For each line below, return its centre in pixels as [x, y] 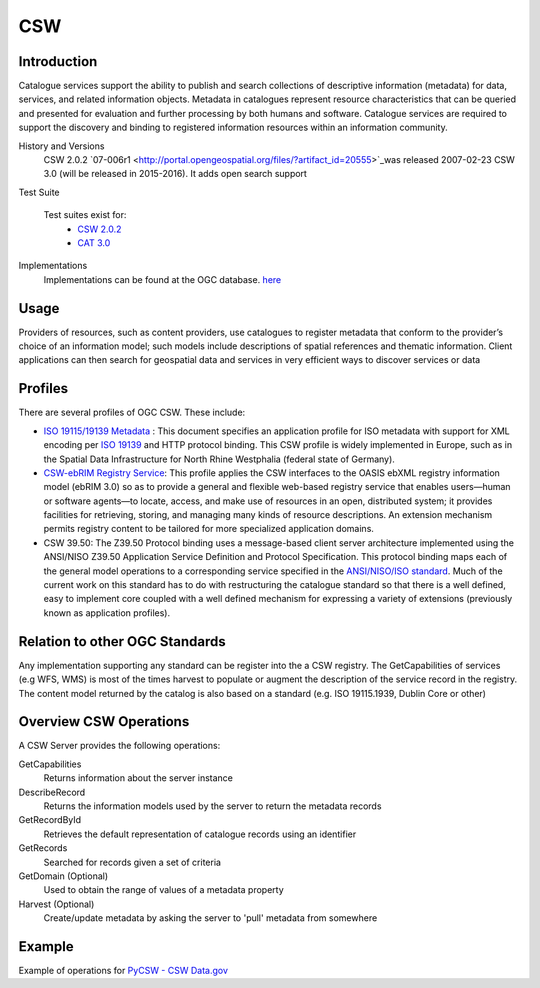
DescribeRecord [52, 792]
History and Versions [61, 146]
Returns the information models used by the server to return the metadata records [212, 806]
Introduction [58, 61]
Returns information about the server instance [138, 778]
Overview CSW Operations [104, 721]
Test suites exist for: [85, 215]
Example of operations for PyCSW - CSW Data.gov [123, 970]
